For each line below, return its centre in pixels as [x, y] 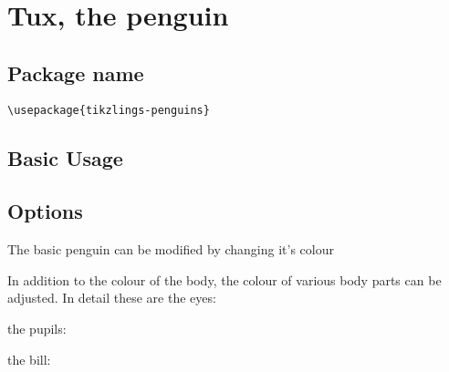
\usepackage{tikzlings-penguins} [109, 110]
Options [45, 211]
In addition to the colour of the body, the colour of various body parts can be [224, 279]
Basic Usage [65, 157]
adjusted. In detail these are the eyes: [112, 298]
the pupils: [37, 328]
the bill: [29, 359]
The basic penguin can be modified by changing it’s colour [171, 249]
